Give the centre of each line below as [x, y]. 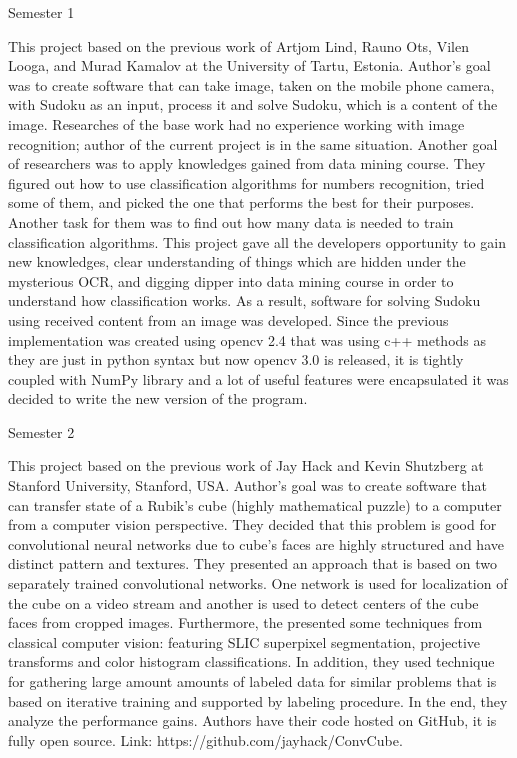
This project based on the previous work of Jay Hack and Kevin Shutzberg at [246, 465]
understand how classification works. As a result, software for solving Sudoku [244, 300]
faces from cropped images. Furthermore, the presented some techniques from [245, 622]
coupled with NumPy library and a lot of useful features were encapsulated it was [258, 378]
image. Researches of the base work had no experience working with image [236, 123]
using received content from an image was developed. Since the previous [228, 319]
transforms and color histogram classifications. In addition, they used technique [251, 661]
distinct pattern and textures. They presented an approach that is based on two [252, 563]
